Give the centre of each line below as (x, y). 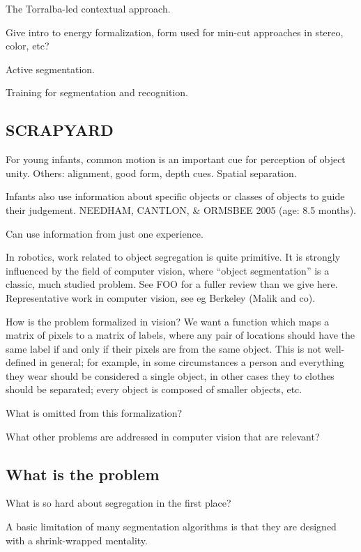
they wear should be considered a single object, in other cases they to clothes (170, 375)
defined (21, 362)
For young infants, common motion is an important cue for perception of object (176, 159)
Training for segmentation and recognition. (97, 92)
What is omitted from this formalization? (94, 413)
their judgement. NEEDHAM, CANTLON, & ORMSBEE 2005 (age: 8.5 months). (181, 209)
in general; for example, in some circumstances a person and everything (192, 362)
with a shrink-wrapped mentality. (77, 540)
